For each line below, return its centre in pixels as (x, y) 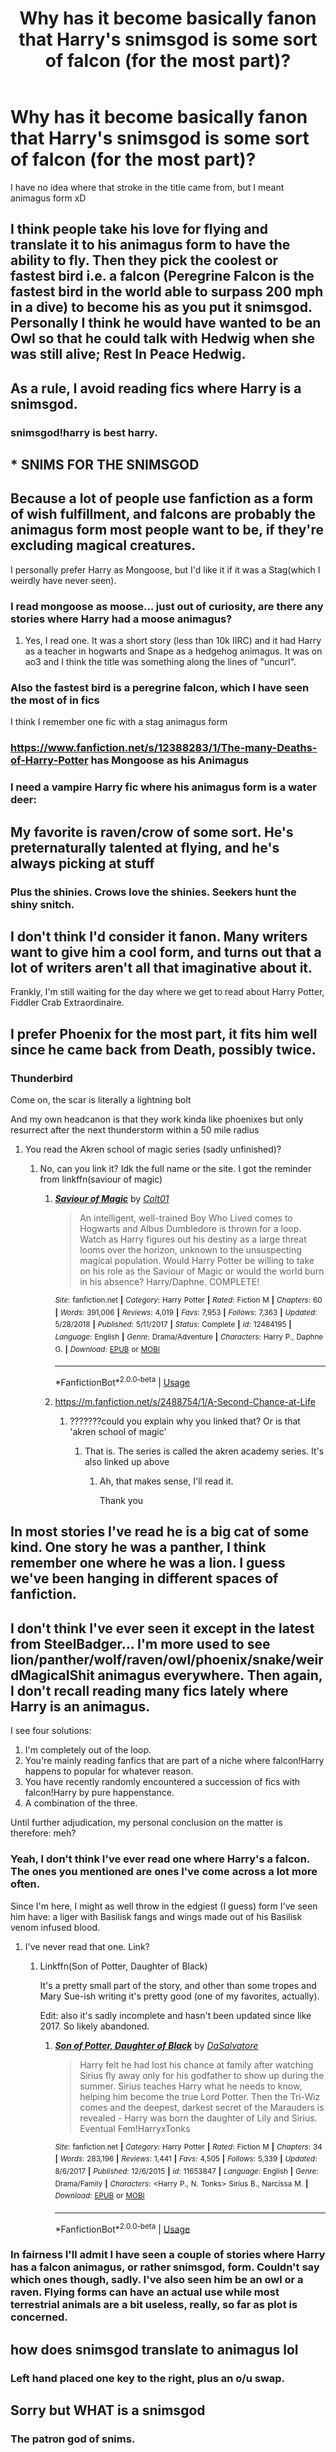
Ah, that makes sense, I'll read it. (166, 1481)
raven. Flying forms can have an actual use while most (145, 2292)
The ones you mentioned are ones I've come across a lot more (164, 1872)
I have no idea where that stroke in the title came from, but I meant (147, 187)
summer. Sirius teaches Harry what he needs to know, (191, 2086)
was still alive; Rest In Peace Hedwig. (128, 354)
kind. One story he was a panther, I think (138, 1547)
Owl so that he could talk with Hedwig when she (162, 338)
